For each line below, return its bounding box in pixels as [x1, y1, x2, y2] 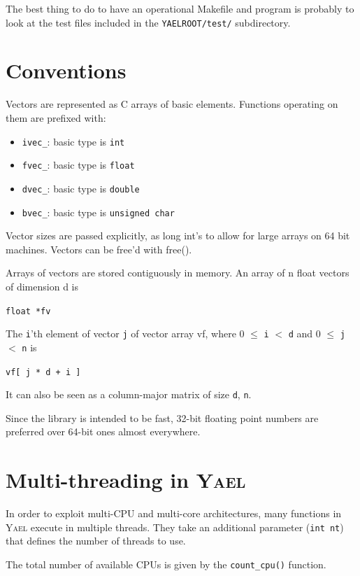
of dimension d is [6, 279, 78, 293]
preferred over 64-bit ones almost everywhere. [6, 424, 201, 439]
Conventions [6, 56, 127, 85]
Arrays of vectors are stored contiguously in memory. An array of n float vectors [6, 265, 350, 280]
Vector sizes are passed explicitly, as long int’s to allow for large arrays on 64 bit [6, 228, 350, 243]
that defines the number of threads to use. [6, 533, 186, 548]
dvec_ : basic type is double [22, 181, 140, 195]
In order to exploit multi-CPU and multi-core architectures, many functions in [6, 506, 342, 521]
